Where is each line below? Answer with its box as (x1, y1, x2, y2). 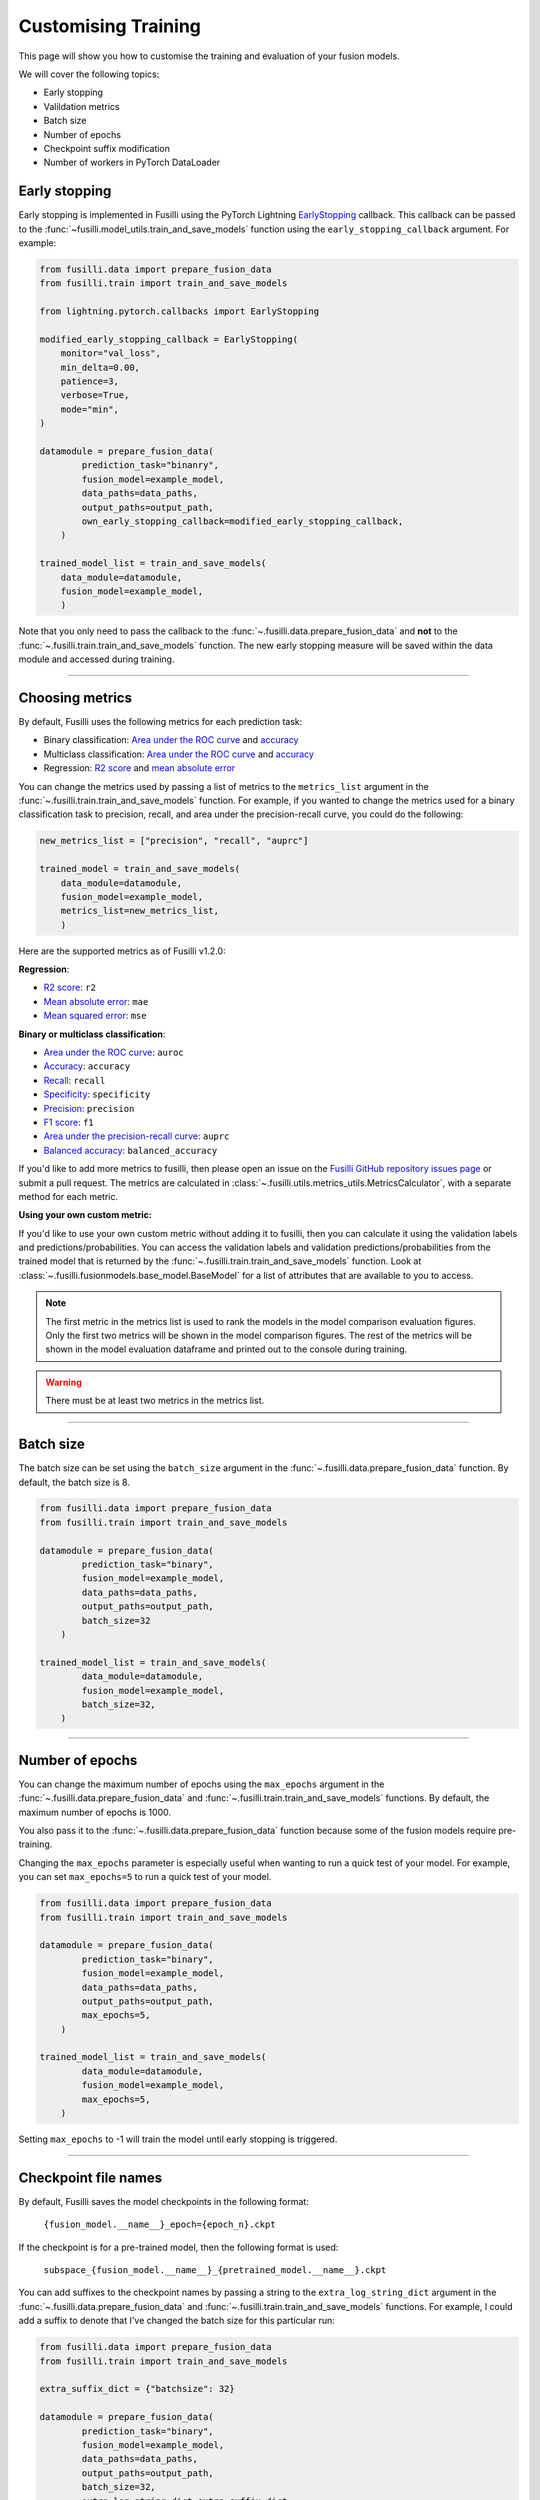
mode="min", (60, 403, 120, 415)
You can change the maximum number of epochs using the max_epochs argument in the (18, 1778, 385, 1790)
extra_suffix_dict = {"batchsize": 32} (39, 2383, 235, 2395)
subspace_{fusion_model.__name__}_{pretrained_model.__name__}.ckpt (43, 2265, 387, 2276)
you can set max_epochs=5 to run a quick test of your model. (18, 1871, 272, 1883)
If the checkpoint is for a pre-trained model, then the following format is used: (18, 2241, 339, 2253)
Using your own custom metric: (18, 1209, 152, 1221)
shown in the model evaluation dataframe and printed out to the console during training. (45, 1343, 408, 1355)
